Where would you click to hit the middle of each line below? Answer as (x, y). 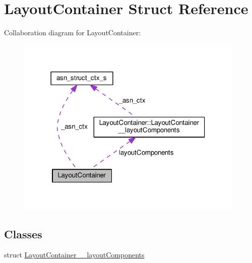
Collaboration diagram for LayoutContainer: (73, 32)
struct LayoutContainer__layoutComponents (74, 255)
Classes (23, 234)
